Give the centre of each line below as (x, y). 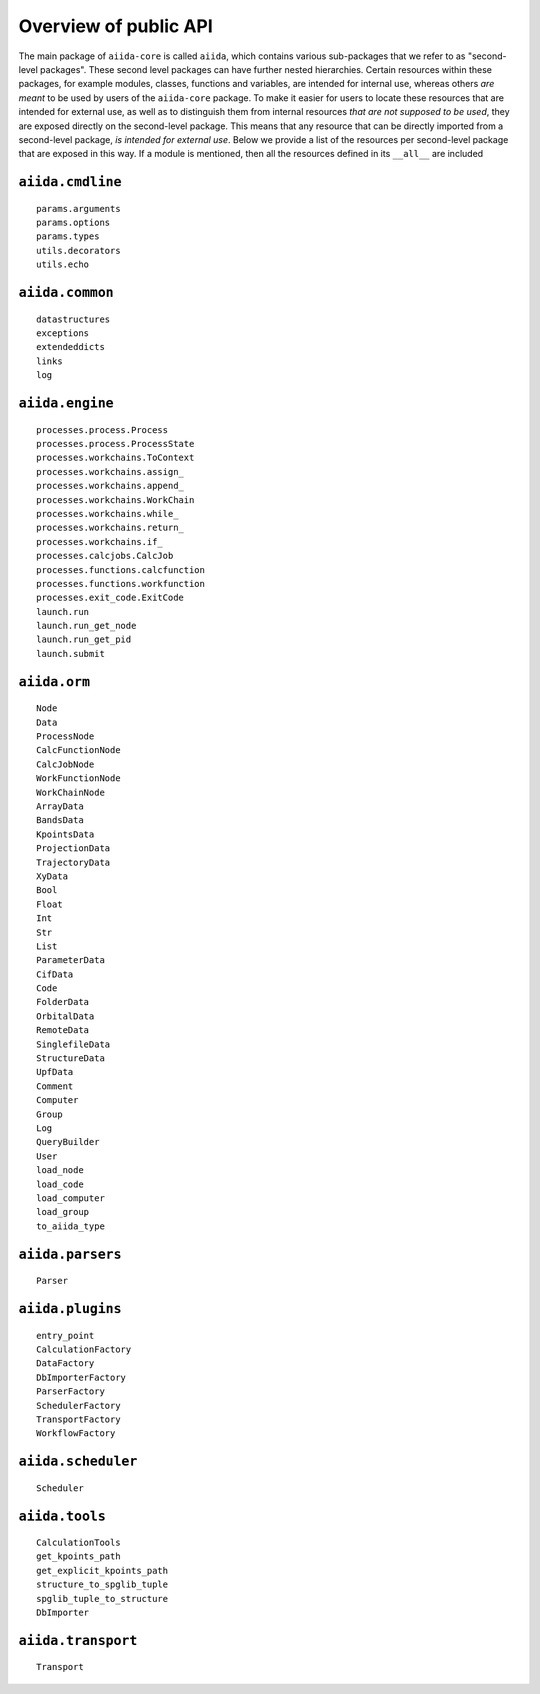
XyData (52, 876)
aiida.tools (62, 1516)
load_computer (70, 1198)
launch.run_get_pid (84, 639)
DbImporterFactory (81, 1377)
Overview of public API (116, 26)
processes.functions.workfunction (120, 583)
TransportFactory (78, 1419)
